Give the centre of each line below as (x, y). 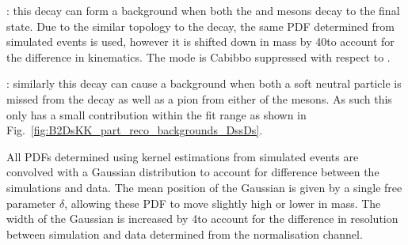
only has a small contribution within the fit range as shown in (156, 114)
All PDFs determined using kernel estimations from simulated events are (183, 156)
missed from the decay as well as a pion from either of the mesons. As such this (199, 98)
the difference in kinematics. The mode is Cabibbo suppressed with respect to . (198, 57)
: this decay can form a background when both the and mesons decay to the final (203, 10)
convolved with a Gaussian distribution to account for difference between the (193, 172)
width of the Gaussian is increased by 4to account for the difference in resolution (202, 219)
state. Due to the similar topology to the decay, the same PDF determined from (200, 26)
